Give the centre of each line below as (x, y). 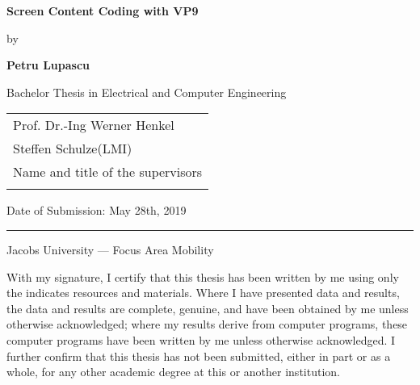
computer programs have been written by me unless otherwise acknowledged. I (201, 339)
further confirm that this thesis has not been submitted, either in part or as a (199, 356)
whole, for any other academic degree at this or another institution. (173, 372)
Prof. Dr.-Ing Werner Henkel (94, 125)
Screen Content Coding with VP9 (103, 10)
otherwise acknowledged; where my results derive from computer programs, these (207, 324)
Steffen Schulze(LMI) (73, 149)
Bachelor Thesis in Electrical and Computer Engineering (147, 92)
